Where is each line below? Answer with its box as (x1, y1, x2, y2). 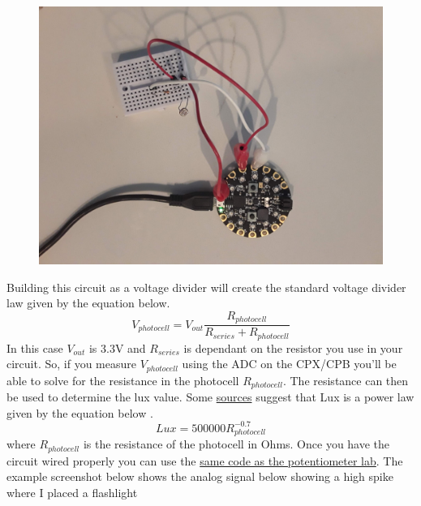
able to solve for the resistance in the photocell (6, 371, 239, 388)
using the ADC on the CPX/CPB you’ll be (182, 355, 397, 372)
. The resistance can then (282, 371, 409, 388)
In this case (6, 339, 63, 356)
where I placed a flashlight (6, 484, 138, 500)
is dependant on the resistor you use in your (183, 339, 403, 356)
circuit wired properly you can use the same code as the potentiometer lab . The (6, 452, 403, 469)
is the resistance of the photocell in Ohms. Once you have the (83, 435, 390, 452)
